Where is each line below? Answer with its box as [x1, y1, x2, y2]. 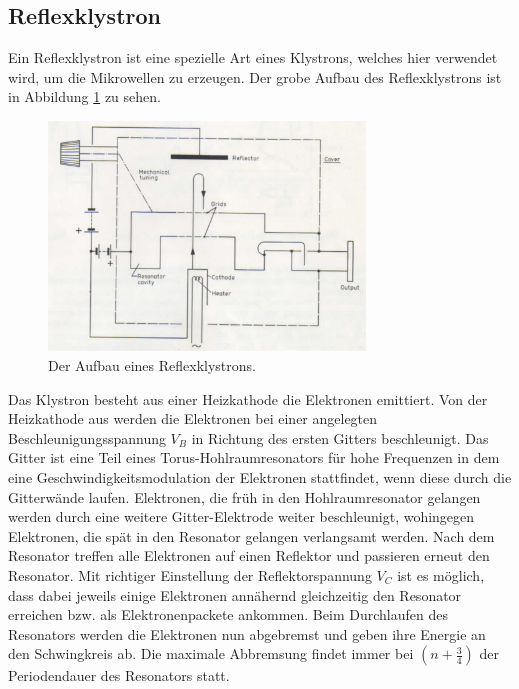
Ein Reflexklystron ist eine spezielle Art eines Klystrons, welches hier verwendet [8, 47, 498, 68]
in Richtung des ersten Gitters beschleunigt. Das [191, 427, 489, 448]
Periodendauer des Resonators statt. [8, 665, 230, 686]
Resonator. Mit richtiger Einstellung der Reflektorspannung [8, 564, 372, 585]
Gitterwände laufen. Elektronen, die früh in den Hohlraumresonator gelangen [8, 486, 481, 507]
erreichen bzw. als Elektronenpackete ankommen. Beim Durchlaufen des [8, 604, 448, 625]
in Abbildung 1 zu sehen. [8, 86, 161, 107]
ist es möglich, [397, 564, 485, 585]
